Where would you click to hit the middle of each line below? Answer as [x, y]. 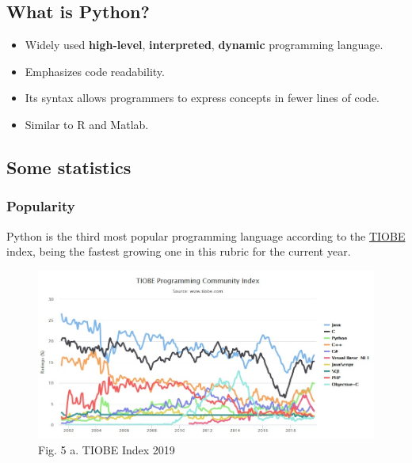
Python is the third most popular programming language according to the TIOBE [206, 235]
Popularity [41, 206]
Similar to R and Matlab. [87, 124]
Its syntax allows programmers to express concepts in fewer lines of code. [202, 98]
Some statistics [69, 167]
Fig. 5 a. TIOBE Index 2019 [107, 449]
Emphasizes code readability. [95, 71]
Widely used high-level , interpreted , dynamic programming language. [204, 45]
